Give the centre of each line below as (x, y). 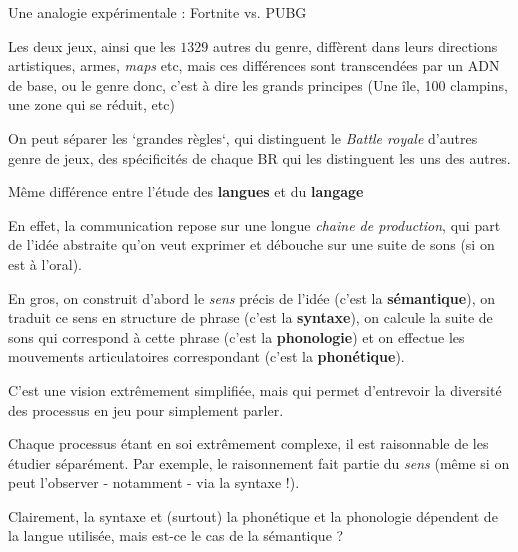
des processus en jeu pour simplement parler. (146, 409)
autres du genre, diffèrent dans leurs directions (355, 45)
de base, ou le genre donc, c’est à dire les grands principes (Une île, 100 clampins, (258, 84)
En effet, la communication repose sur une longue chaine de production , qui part (254, 224)
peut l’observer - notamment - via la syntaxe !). (154, 482)
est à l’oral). (45, 263)
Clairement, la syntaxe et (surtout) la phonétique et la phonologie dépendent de (253, 515)
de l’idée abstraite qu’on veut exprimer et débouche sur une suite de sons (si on (251, 244)
